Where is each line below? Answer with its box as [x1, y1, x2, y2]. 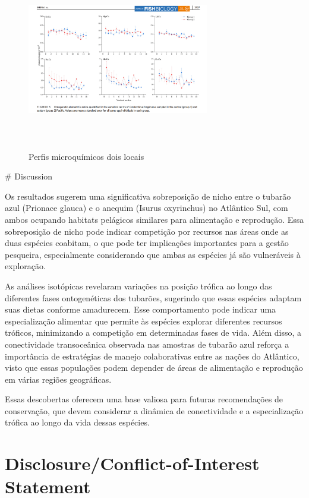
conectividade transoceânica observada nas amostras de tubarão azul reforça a [5, 338, 289, 350]
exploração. [5, 260, 46, 272]
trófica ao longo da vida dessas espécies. [5, 416, 150, 428]
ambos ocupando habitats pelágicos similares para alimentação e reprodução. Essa [5, 213, 304, 225]
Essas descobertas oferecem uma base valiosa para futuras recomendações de [5, 393, 283, 405]
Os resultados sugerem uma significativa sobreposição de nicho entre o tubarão [5, 190, 291, 202]
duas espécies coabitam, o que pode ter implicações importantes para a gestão [5, 237, 289, 249]
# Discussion [5, 170, 53, 182]
